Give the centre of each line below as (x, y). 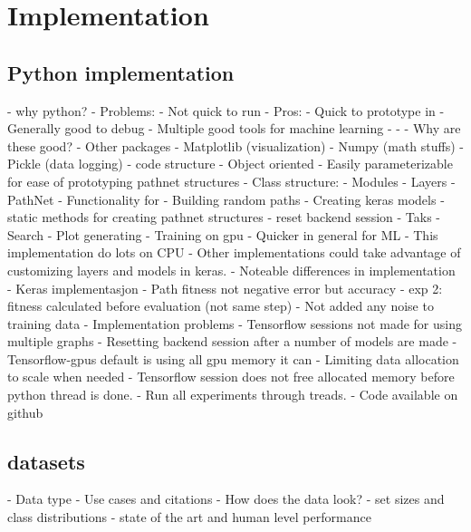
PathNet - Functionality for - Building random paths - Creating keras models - (226, 199)
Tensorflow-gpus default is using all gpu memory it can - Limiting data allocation (233, 358)
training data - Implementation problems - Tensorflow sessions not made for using (235, 323)
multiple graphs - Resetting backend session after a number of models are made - (232, 341)
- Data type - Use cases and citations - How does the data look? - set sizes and (226, 499)
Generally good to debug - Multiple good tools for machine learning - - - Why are (234, 128)
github (25, 412)
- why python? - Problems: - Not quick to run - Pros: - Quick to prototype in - (226, 110)
